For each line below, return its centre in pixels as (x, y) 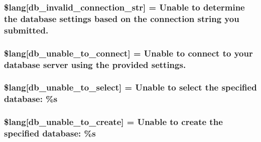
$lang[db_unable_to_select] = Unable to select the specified (130, 87)
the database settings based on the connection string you (122, 18)
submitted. (26, 30)
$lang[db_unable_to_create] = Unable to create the (113, 122)
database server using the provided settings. (95, 64)
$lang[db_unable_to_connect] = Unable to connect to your (128, 53)
